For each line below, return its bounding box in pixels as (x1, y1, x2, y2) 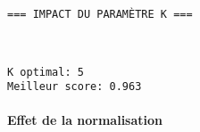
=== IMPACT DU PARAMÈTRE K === (7, 8, 193, 21)
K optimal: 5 (7, 65, 84, 78)
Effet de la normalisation (7, 111, 163, 129)
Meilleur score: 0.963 (7, 80, 142, 94)
